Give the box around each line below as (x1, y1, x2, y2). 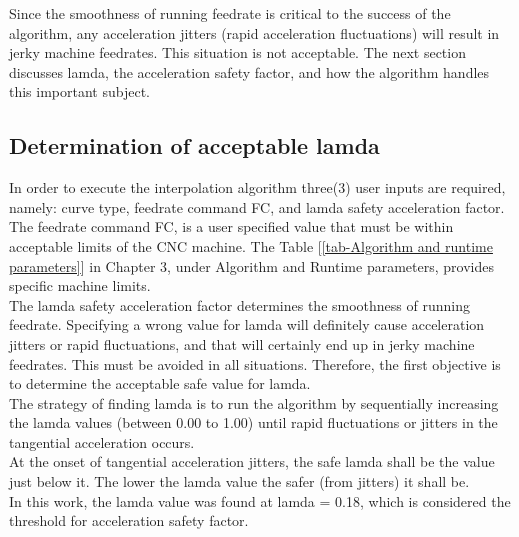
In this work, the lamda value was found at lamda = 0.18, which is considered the (9, 490, 511, 511)
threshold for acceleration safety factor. (9, 510, 249, 531)
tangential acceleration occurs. (9, 431, 195, 452)
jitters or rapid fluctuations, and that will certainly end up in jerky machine (9, 333, 475, 354)
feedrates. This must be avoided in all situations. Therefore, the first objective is (9, 353, 501, 374)
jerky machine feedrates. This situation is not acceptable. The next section (9, 42, 466, 63)
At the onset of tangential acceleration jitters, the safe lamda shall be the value (9, 451, 495, 472)
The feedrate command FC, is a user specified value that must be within (9, 216, 454, 237)
